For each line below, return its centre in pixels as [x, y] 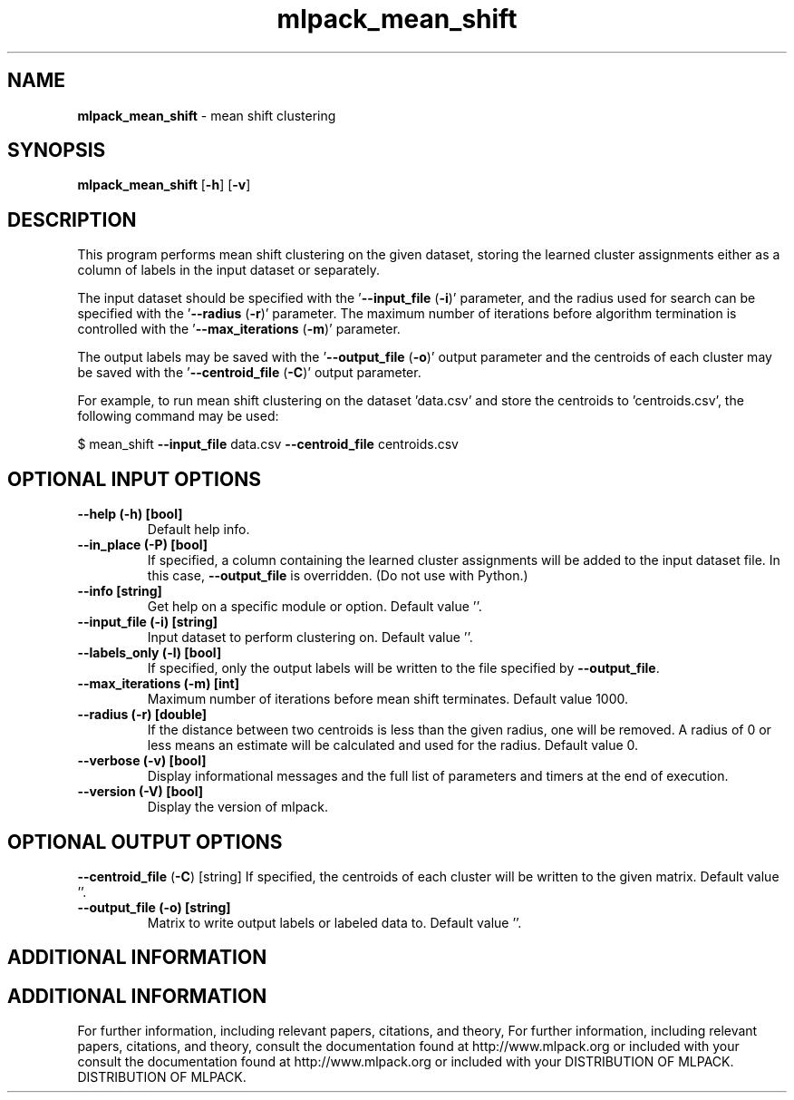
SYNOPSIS [57, 151]
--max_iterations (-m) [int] [158, 684]
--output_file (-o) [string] [154, 907]
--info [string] [120, 591]
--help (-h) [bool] [130, 514]
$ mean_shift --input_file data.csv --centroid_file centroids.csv [268, 444]
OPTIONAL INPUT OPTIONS [134, 479]
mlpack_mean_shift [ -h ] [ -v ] [164, 185]
